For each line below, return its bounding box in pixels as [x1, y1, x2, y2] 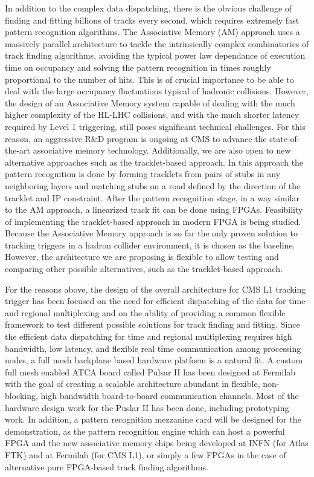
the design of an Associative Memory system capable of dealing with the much [5, 96, 295, 109]
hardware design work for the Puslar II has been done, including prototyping [5, 401, 289, 414]
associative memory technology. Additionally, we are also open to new [33, 144, 291, 157]
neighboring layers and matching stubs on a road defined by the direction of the [5, 179, 301, 192]
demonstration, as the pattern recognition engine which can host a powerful [5, 424, 285, 437]
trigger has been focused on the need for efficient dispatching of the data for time [5, 294, 306, 307]
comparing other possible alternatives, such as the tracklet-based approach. [5, 262, 283, 275]
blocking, [5, 389, 38, 401]
